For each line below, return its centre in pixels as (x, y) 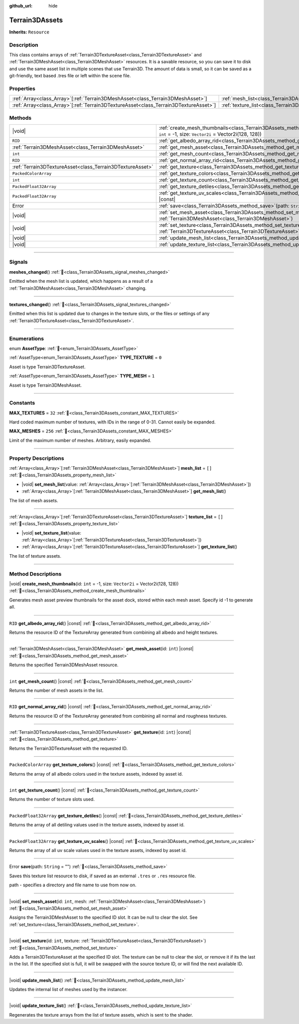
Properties (22, 88)
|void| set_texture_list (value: (52, 533)
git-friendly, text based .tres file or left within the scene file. (70, 76)
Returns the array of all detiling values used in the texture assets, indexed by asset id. (97, 825)
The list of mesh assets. (34, 500)
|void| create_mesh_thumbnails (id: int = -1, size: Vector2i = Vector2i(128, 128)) (94, 584)
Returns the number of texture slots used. (52, 799)
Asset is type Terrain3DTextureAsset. (47, 367)
